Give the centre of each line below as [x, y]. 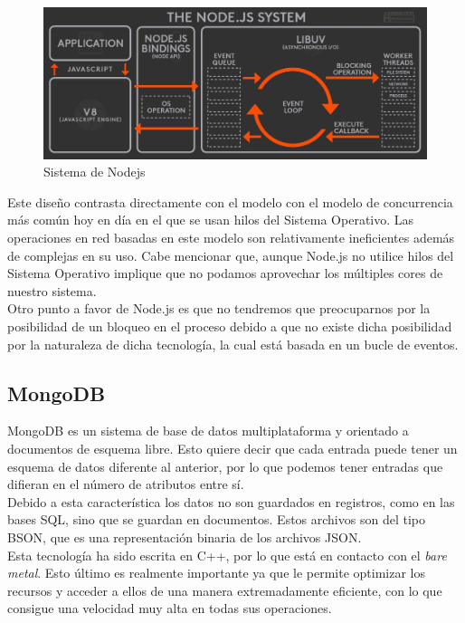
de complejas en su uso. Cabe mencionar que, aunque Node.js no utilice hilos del [231, 255]
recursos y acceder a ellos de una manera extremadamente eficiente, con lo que [225, 590]
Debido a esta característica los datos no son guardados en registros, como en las [231, 501]
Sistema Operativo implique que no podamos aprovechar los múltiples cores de [225, 273]
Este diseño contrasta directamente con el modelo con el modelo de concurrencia [230, 201]
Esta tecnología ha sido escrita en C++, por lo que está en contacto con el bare [227, 555]
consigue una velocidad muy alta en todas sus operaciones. [170, 608]
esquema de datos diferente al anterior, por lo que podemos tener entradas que [225, 466]
